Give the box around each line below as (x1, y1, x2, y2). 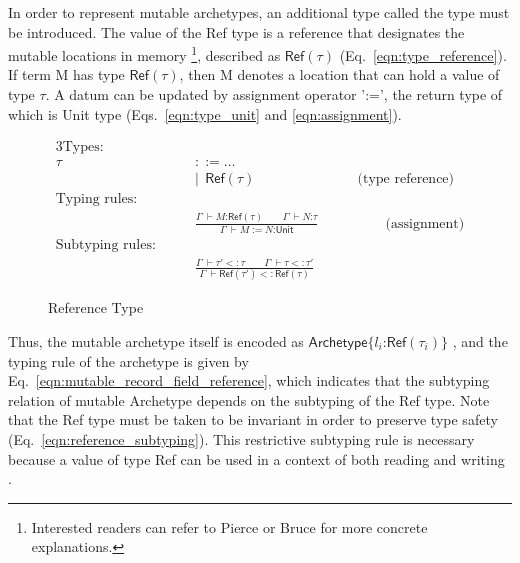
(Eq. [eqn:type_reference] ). (339, 44, 507, 65)
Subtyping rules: (55, 237, 156, 252)
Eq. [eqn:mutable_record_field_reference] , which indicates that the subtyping (8, 370, 490, 391)
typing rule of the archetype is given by (8, 350, 249, 371)
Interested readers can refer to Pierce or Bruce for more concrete (31, 516, 428, 537)
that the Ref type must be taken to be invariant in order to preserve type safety (8, 409, 498, 430)
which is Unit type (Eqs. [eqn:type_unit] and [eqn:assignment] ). (8, 103, 402, 124)
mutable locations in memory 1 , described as (8, 42, 281, 65)
